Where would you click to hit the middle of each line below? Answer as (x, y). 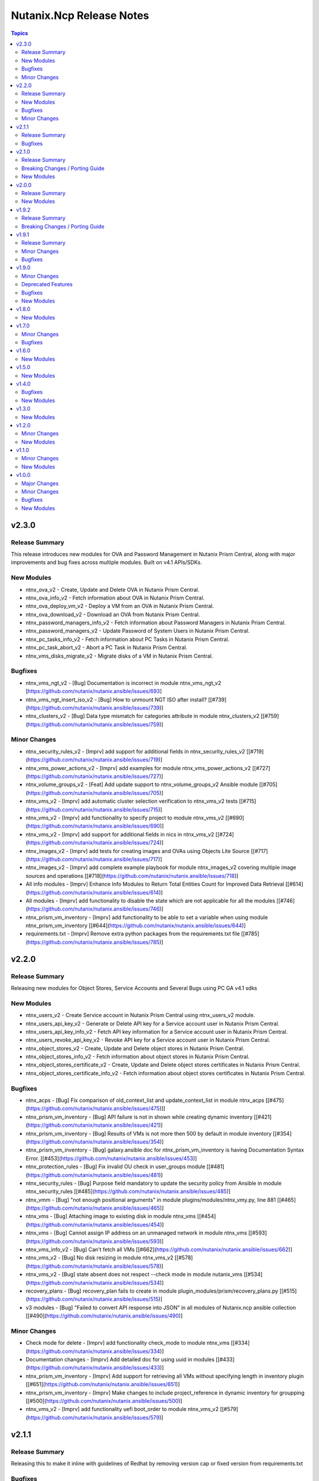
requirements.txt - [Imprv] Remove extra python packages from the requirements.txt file (133, 934)
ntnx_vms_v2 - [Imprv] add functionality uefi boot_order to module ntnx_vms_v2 (122, 1409)
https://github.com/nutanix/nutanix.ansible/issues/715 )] (95, 809)
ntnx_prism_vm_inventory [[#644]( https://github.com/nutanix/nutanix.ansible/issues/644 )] (136, 926)
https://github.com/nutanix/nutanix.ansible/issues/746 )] (95, 909)
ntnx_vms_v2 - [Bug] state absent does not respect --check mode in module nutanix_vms (134, 1274)
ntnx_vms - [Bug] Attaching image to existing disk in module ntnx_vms (111, 1216)
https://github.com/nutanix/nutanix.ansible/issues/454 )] (96, 1224)
